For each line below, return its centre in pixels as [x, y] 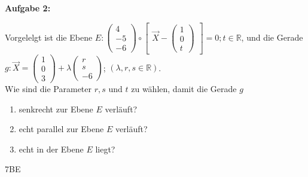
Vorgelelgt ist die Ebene [49, 37]
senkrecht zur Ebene [56, 109]
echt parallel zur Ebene [61, 129]
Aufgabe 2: [28, 8]
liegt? [105, 149]
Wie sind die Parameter [48, 88]
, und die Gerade [272, 37]
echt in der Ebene [51, 149]
